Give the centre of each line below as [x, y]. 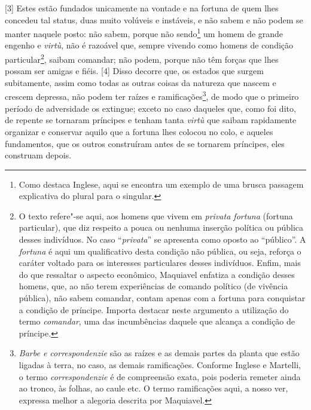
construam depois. [38, 155]
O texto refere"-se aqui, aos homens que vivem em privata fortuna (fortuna [156, 215]
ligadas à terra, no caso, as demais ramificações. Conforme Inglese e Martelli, [160, 365]
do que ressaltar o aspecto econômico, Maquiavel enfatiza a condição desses [157, 274]
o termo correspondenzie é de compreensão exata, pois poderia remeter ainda [160, 376]
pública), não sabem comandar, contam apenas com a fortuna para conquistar [162, 298]
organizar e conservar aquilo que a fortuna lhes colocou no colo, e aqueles [139, 131]
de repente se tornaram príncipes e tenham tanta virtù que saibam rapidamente [151, 120]
